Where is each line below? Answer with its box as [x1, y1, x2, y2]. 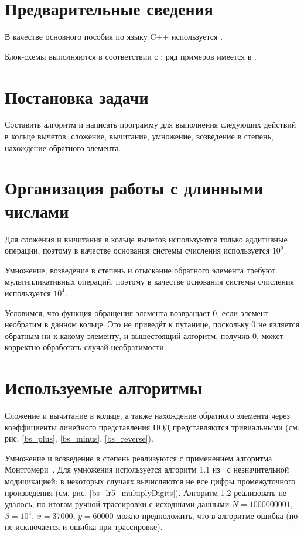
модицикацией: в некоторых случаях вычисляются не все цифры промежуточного [5, 474, 296, 487]
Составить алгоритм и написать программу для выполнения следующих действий [5, 118, 296, 131]
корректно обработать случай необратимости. [5, 341, 166, 353]
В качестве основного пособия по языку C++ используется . [5, 30, 223, 43]
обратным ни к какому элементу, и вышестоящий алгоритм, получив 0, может [5, 329, 283, 341]
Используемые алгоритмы [5, 375, 203, 399]
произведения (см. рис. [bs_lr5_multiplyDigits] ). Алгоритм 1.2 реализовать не [5, 486, 287, 498]
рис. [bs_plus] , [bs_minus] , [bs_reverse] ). [5, 432, 153, 444]
